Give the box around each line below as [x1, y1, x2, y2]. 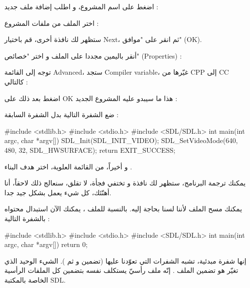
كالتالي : [4, 76, 28, 86]
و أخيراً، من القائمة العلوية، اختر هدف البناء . [4, 161, 132, 171]
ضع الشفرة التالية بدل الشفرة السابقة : [4, 109, 119, 120]
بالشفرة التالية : [4, 213, 50, 223]
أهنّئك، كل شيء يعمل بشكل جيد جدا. [4, 187, 112, 197]
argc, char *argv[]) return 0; [4, 239, 88, 249]
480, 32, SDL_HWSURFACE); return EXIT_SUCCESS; [4, 144, 175, 155]
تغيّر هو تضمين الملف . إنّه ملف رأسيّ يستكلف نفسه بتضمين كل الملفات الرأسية [4, 265, 238, 275]
